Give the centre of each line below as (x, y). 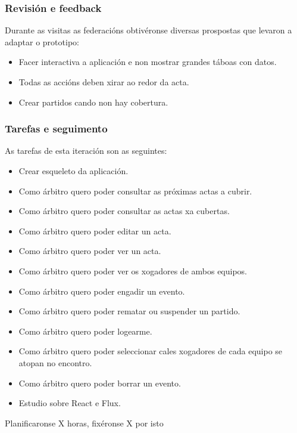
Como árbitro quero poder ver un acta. (90, 251)
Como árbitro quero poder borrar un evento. (100, 383)
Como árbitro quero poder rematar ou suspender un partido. (129, 311)
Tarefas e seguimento (56, 129)
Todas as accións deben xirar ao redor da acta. (104, 82)
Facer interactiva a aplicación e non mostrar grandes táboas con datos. (148, 62)
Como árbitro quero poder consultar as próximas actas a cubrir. (135, 191)
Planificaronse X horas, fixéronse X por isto (84, 423)
